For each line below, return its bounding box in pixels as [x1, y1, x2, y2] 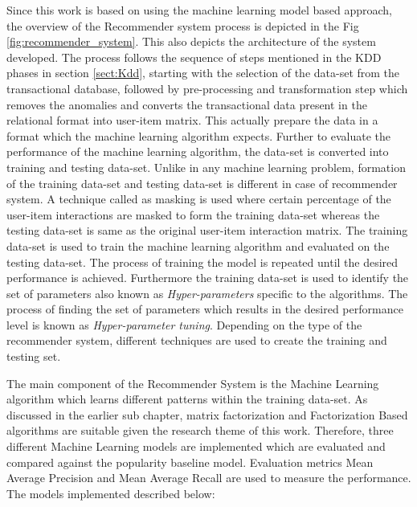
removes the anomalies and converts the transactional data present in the [6, 96, 367, 112]
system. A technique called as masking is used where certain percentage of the [6, 190, 391, 207]
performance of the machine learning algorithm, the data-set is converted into [6, 143, 389, 160]
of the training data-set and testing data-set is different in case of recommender [6, 174, 398, 191]
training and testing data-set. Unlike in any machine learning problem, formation [6, 158, 406, 175]
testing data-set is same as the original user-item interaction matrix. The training [6, 222, 408, 239]
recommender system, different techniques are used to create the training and [6, 332, 387, 349]
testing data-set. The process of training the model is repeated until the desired [6, 253, 399, 270]
